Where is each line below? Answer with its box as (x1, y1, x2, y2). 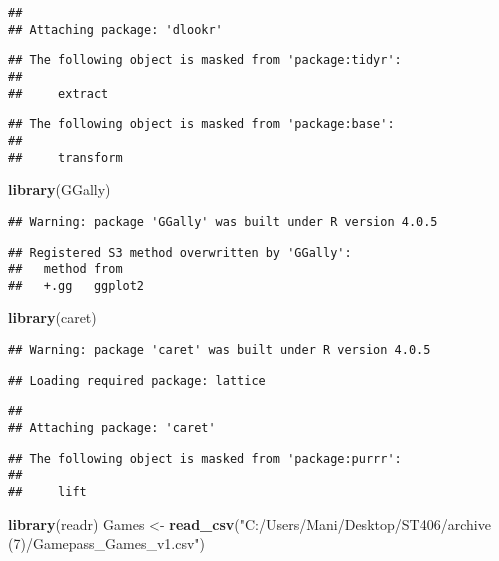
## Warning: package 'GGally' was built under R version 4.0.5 (8, 214, 438, 229)
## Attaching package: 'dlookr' (8, 22, 223, 37)
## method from (8, 262, 123, 277)
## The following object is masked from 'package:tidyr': (8, 53, 402, 68)
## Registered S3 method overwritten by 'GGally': (8, 245, 352, 260)
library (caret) (8, 307, 97, 328)
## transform (8, 150, 123, 165)
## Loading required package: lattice (8, 373, 266, 388)
